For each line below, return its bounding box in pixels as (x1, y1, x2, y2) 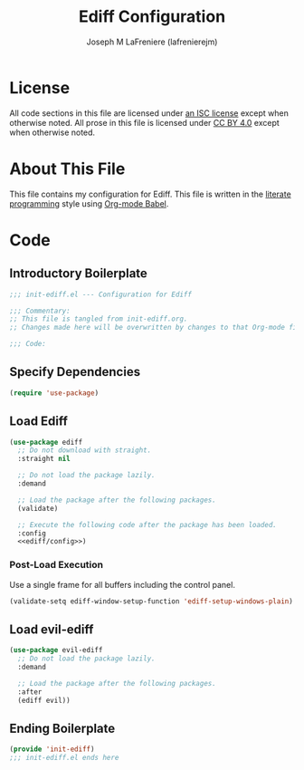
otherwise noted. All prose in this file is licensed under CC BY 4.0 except (9, 117, 280, 128)
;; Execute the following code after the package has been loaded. (17, 520, 278, 529)
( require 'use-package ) (9, 388, 100, 398)
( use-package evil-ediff (9, 646, 103, 655)
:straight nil (17, 455, 71, 464)
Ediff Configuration (78, 6, 226, 27)
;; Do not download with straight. (17, 446, 152, 455)
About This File (9, 159, 126, 178)
